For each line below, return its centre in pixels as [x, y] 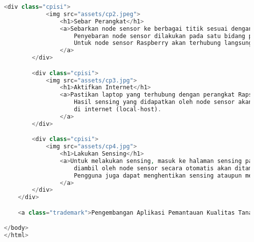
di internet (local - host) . [118, 110]
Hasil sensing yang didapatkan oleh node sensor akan [163, 102]
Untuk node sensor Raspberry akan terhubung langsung [163, 43]
